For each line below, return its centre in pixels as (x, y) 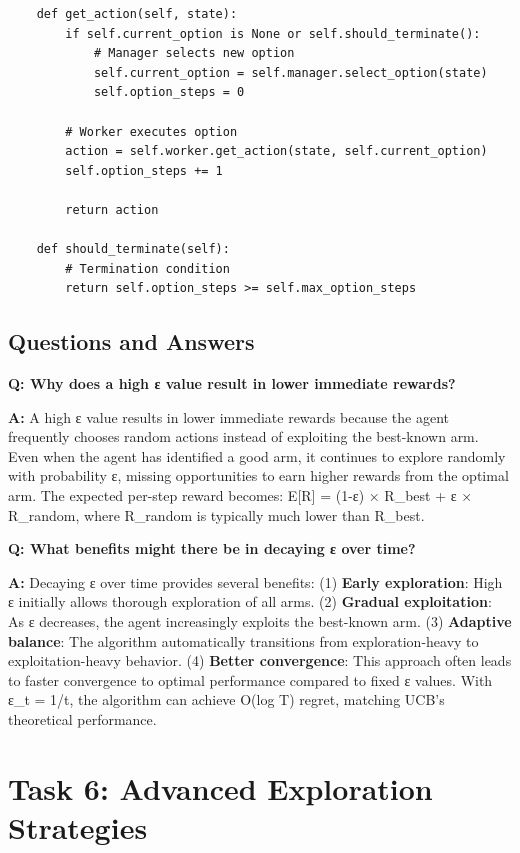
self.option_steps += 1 (144, 170)
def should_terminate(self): (133, 249)
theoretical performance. (82, 719)
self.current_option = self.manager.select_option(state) (290, 72)
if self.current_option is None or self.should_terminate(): (273, 33)
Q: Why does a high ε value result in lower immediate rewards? (232, 383)
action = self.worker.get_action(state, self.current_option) (276, 151)
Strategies (78, 826)
